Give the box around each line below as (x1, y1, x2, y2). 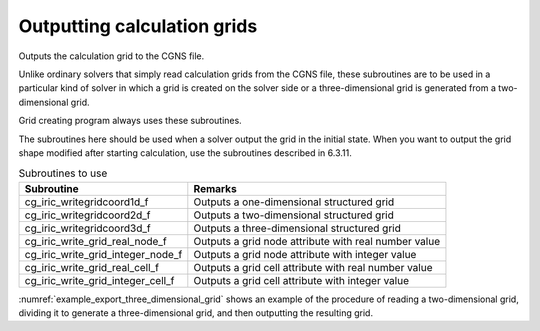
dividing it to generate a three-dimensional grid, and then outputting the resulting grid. (18, 307, 374, 319)
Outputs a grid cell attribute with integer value (193, 273, 410, 287)
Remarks (193, 181, 237, 195)
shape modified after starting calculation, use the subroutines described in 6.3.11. (18, 146, 352, 159)
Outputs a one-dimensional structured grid (193, 195, 395, 209)
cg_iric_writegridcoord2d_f (24, 208, 151, 222)
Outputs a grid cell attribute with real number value (193, 260, 433, 274)
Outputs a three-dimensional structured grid (193, 221, 402, 235)
